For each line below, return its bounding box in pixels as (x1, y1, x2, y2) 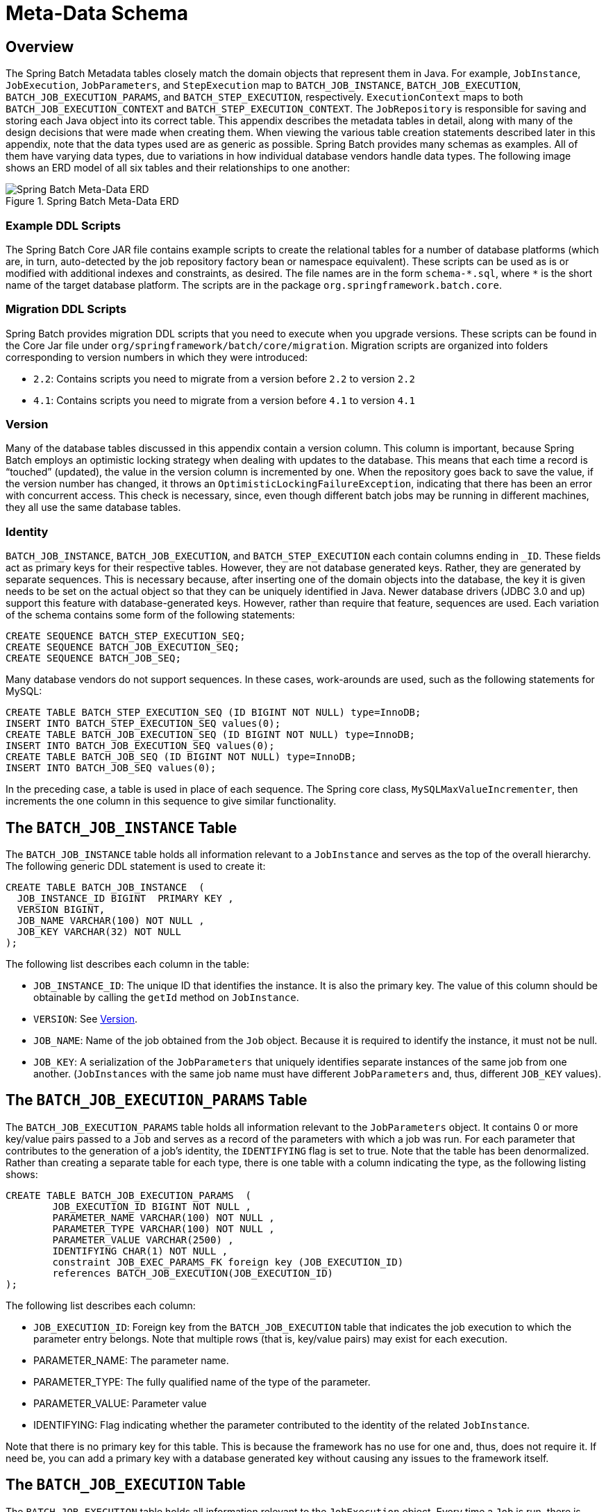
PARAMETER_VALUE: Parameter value (33, 1397, 207, 1409)
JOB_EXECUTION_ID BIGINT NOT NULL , (52, 1200, 252, 1212)
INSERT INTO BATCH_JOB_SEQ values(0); (6, 762, 217, 774)
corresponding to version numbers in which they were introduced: (6, 351, 308, 363)
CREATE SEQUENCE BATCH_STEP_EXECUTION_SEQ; (6, 630, 246, 642)
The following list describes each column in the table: (6, 958, 249, 971)
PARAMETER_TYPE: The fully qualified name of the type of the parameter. (33, 1375, 371, 1388)
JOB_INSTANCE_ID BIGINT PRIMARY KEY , (17, 893, 234, 905)
